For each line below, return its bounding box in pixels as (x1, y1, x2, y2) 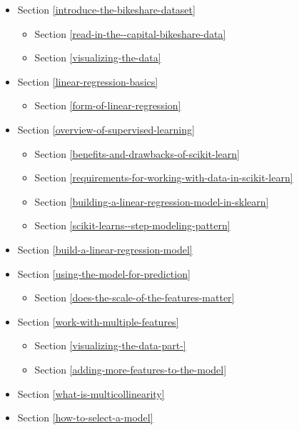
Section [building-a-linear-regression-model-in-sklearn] (34, 194, 269, 209)
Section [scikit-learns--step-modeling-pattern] (34, 218, 230, 233)
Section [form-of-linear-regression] (34, 98, 181, 113)
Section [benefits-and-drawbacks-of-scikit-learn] (34, 146, 240, 161)
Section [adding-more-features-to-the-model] (34, 361, 227, 376)
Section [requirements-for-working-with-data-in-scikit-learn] (34, 170, 293, 185)
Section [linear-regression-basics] (17, 74, 158, 89)
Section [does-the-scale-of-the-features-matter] (34, 290, 235, 305)
